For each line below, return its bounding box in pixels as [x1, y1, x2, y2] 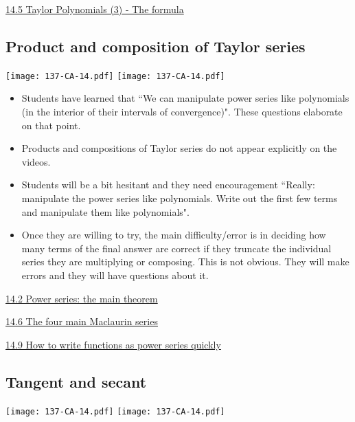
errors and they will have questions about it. [21, 267, 209, 282]
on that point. [21, 118, 81, 132]
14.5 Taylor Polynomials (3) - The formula [5, 2, 184, 16]
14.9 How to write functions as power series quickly [5, 337, 221, 351]
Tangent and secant [5, 370, 147, 392]
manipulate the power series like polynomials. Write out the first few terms [21, 191, 338, 206]
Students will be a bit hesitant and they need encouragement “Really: [21, 177, 315, 192]
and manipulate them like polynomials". [21, 204, 190, 219]
